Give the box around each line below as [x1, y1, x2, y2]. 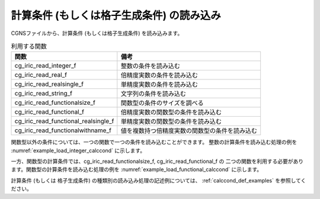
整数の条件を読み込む [120, 62, 181, 70]
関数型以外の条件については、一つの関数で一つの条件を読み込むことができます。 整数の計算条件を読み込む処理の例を [11, 139, 297, 146]
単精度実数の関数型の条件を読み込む [120, 117, 222, 126]
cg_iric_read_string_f [14, 89, 72, 98]
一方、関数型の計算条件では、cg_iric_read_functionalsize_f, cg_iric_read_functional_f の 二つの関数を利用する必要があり [11, 158, 304, 165]
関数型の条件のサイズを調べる [120, 99, 204, 107]
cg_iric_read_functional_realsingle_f [14, 117, 114, 126]
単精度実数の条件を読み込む [120, 81, 199, 89]
